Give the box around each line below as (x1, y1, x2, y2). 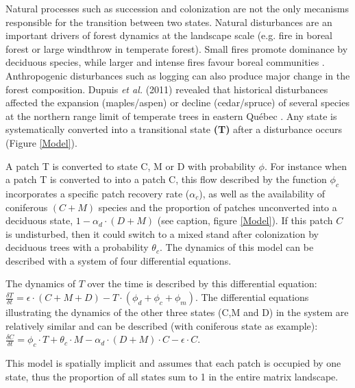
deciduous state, (5, 213, 73, 228)
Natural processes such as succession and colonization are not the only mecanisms (5, 1, 349, 15)
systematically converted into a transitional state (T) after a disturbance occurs (5, 122, 343, 136)
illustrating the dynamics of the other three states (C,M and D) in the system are (5, 305, 349, 319)
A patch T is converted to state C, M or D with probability (5, 158, 256, 173)
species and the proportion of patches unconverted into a (98, 199, 337, 214)
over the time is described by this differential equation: (87, 276, 317, 291)
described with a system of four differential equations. (5, 253, 232, 267)
